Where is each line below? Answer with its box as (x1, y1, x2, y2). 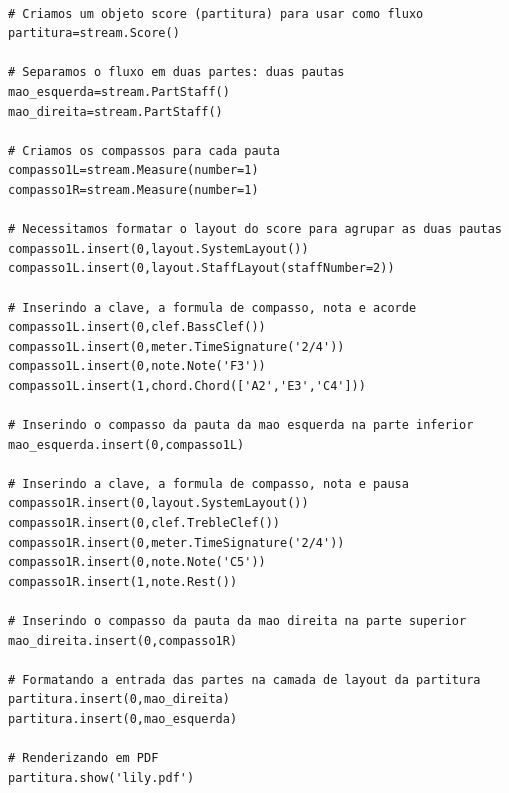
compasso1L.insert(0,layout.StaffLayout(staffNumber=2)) (8, 261, 395, 276)
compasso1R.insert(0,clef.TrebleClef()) (8, 516, 281, 531)
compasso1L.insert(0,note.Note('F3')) (8, 359, 266, 374)
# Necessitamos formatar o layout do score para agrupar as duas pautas (8, 222, 502, 237)
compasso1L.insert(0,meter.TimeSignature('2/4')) (8, 339, 345, 354)
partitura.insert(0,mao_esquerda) (8, 711, 238, 726)
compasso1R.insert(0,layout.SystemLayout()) (8, 496, 309, 511)
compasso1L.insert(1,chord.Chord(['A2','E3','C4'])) (8, 378, 366, 393)
